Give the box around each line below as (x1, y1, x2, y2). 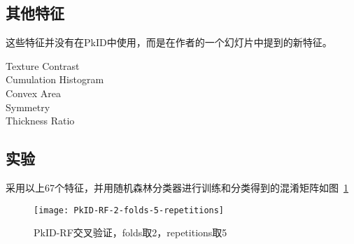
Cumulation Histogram (6, 72, 104, 87)
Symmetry (6, 99, 50, 114)
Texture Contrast (6, 58, 80, 73)
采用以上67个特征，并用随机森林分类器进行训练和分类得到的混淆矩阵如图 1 (6, 180, 348, 194)
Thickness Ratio (6, 113, 75, 128)
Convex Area (6, 85, 61, 100)
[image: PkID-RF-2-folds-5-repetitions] (34, 205, 225, 215)
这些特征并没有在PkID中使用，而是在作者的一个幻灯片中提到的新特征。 (6, 35, 332, 50)
